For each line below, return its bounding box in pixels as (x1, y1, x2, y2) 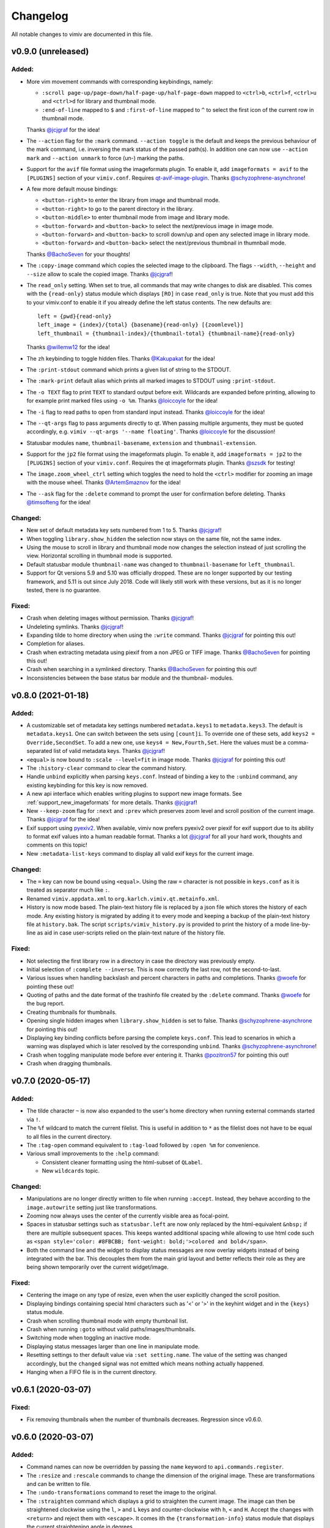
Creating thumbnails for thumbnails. (26, 1008, 117, 1016)
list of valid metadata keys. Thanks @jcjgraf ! (53, 747, 165, 755)
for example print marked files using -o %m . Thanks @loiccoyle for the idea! (26, 397, 218, 405)
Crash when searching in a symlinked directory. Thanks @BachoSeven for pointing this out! (26, 666, 257, 673)
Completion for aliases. (26, 640, 85, 647)
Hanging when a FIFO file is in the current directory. (26, 1368, 157, 1375)
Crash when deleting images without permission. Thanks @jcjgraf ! (26, 614, 194, 622)
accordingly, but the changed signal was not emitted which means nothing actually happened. (26, 1360, 265, 1367)
